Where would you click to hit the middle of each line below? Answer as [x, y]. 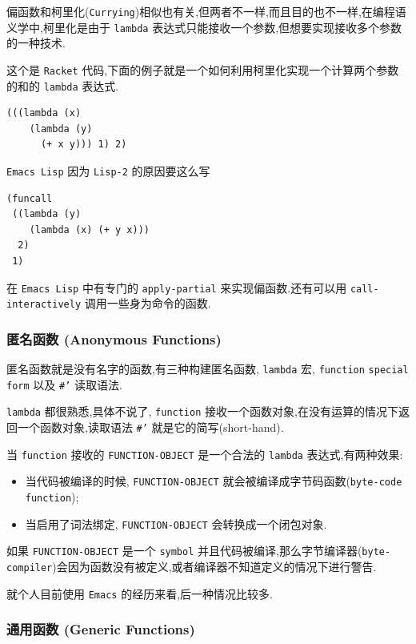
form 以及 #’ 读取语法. [64, 384]
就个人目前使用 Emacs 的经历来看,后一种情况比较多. [140, 593]
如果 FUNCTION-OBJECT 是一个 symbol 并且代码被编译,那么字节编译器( [184, 551]
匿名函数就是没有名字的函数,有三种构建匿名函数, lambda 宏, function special [208, 369]
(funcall [30, 198]
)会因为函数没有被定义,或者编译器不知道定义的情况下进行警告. [214, 567]
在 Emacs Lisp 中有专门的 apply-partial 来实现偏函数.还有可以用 [177, 287]
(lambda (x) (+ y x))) [89, 229]
